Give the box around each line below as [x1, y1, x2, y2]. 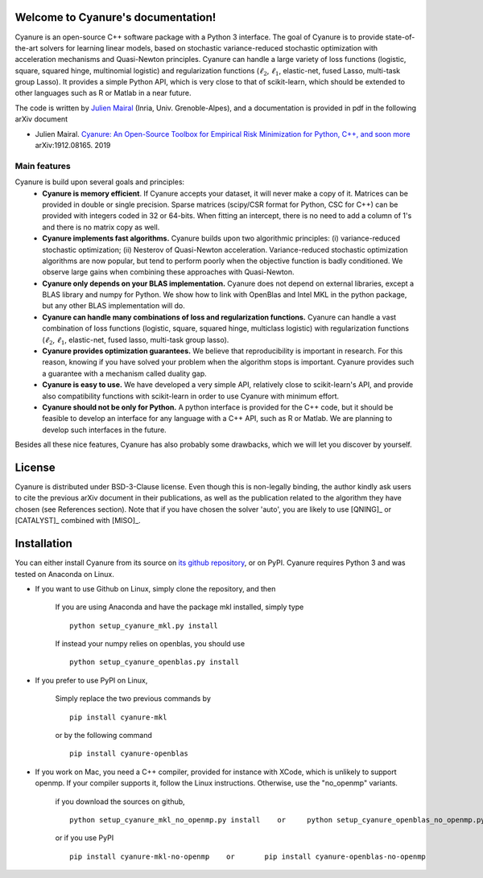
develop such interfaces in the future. [42, 425, 167, 435]
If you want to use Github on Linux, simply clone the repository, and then [35, 583, 276, 593]
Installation [14, 537, 72, 550]
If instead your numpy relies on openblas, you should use [55, 639, 246, 649]
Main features [14, 160, 72, 171]
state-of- [385, 32, 415, 42]
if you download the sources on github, [55, 797, 185, 806]
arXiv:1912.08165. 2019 [35, 141, 111, 150]
